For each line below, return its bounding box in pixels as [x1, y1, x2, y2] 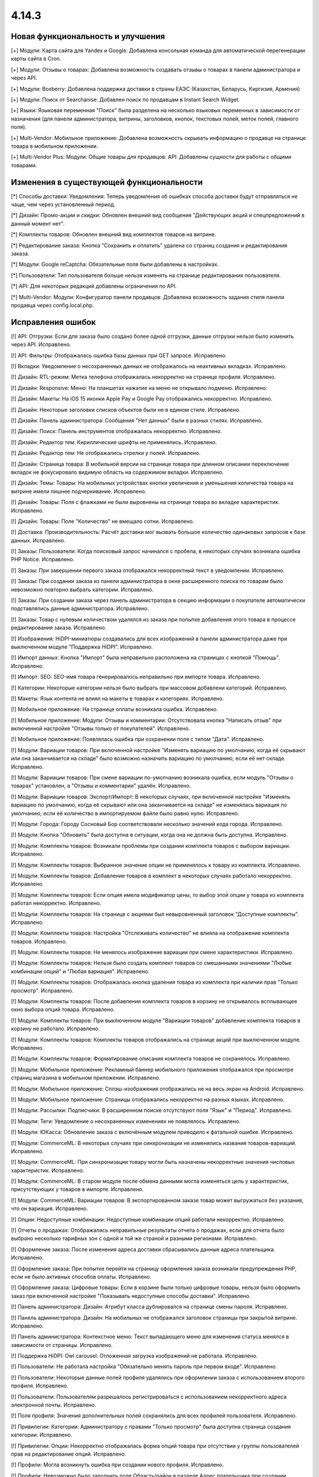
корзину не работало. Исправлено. [11, 1025, 100, 1032]
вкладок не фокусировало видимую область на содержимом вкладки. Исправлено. [11, 469, 224, 476]
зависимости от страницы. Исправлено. [11, 1341, 113, 1348]
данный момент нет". [11, 220, 65, 227]
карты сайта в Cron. [11, 55, 61, 62]
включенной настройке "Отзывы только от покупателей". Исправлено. [11, 725, 190, 732]
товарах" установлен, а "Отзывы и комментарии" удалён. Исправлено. [11, 782, 191, 789]
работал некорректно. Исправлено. [11, 900, 102, 907]
